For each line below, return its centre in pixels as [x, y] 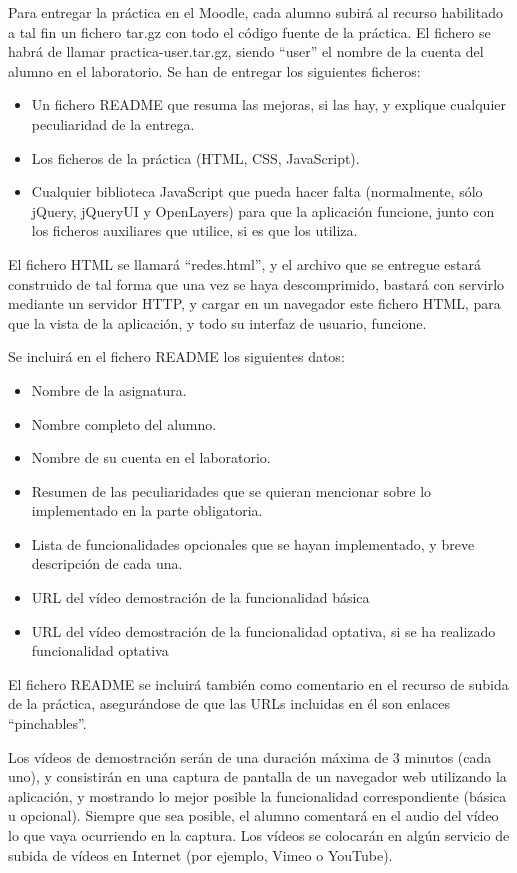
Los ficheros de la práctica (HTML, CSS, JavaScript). [195, 157]
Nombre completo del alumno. [124, 423]
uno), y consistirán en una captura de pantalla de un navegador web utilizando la [257, 776]
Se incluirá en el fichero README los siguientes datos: [176, 356]
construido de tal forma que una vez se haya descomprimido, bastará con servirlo [256, 283]
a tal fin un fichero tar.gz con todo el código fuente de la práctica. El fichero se [249, 31]
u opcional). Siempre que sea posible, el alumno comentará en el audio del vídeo [253, 815]
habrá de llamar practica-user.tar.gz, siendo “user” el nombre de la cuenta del [246, 51]
